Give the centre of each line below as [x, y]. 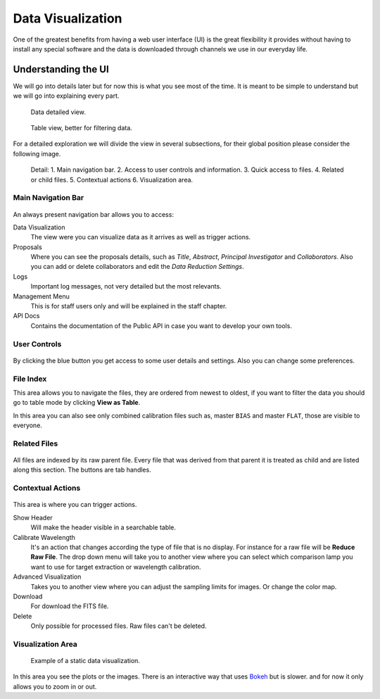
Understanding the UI [61, 69]
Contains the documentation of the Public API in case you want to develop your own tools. [161, 326]
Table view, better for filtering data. [82, 128]
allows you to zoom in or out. [55, 686]
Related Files [36, 443]
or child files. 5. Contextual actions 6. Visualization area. [112, 180]
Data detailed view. [58, 112]
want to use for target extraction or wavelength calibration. [116, 567]
